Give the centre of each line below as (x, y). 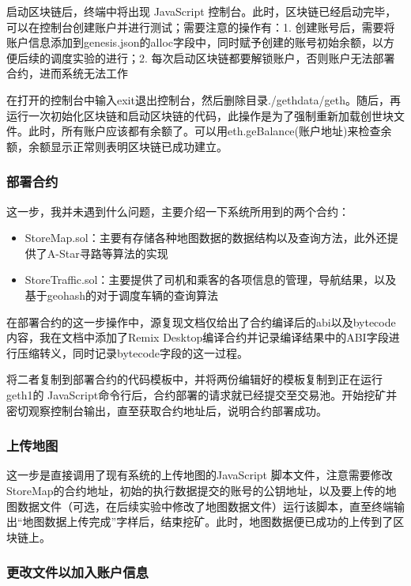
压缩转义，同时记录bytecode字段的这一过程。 (133, 352)
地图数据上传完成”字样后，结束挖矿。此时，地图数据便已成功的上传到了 (208, 522)
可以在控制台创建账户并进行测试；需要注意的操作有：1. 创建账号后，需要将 (201, 26)
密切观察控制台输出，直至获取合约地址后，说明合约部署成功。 (167, 410)
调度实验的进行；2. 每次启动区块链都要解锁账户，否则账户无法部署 (222, 57)
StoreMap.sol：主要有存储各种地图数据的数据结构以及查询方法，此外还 (206, 238)
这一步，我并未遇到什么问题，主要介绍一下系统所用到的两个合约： (178, 211)
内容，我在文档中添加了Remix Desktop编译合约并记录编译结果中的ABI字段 (198, 337)
